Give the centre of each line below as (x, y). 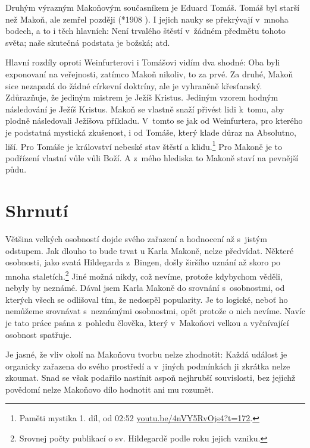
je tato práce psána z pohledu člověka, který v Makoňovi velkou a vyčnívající (147, 322)
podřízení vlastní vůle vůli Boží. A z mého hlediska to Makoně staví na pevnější (152, 157)
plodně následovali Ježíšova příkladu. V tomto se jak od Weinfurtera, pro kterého (154, 120)
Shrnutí (37, 210)
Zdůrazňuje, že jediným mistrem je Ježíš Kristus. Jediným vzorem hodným (142, 97)
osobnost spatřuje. (39, 334)
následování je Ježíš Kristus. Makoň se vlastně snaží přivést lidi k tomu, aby (145, 109)
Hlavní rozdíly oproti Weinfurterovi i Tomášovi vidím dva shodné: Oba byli (143, 62)
